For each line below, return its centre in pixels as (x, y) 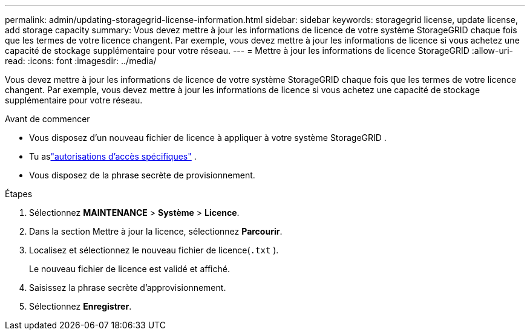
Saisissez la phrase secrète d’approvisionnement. (128, 288)
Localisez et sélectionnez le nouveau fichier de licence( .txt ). (154, 250)
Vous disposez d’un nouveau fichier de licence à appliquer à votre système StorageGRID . (208, 138)
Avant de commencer (47, 119)
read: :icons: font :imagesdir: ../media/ (81, 61)
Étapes (19, 194)
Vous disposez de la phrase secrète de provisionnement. (142, 175)
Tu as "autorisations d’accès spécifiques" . (113, 156)
